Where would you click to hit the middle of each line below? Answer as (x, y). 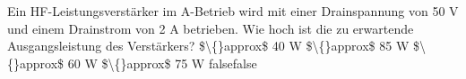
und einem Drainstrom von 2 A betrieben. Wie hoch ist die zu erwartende (211, 28)
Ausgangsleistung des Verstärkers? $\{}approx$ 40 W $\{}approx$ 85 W (208, 46)
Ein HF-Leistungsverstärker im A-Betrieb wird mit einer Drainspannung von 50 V (233, 11)
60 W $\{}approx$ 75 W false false (162, 63)
